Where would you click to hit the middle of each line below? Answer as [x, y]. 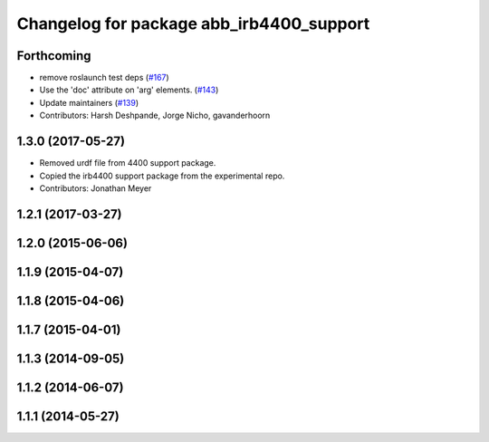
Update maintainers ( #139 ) [89, 102]
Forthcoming [54, 56]
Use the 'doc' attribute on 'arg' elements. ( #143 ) [129, 90]
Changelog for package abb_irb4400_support [193, 24]
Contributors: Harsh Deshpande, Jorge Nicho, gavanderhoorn [155, 115]
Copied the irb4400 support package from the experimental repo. [162, 176]
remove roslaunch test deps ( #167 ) [104, 78]
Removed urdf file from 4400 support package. [128, 163]
